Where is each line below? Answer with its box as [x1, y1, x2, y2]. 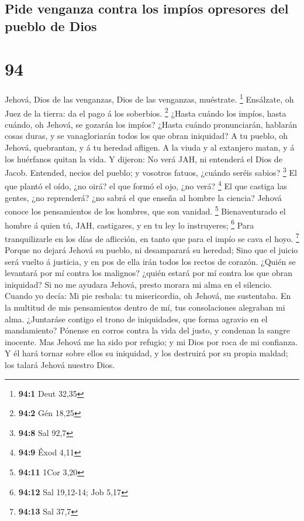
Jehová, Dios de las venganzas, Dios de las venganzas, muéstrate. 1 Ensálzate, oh [5, 91, 294, 105]
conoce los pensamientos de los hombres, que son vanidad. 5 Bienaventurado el [5, 203, 286, 217]
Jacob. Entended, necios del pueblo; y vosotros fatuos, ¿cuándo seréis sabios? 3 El [5, 165, 297, 178]
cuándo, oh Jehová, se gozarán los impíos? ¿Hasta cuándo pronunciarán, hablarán [5, 118, 298, 130]
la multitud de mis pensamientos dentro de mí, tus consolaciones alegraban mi [5, 301, 285, 313]
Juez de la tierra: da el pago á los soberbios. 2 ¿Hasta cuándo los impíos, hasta [5, 105, 286, 119]
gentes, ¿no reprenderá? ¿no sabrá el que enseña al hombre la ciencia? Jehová [5, 191, 282, 203]
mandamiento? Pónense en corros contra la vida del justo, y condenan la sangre [5, 324, 290, 336]
